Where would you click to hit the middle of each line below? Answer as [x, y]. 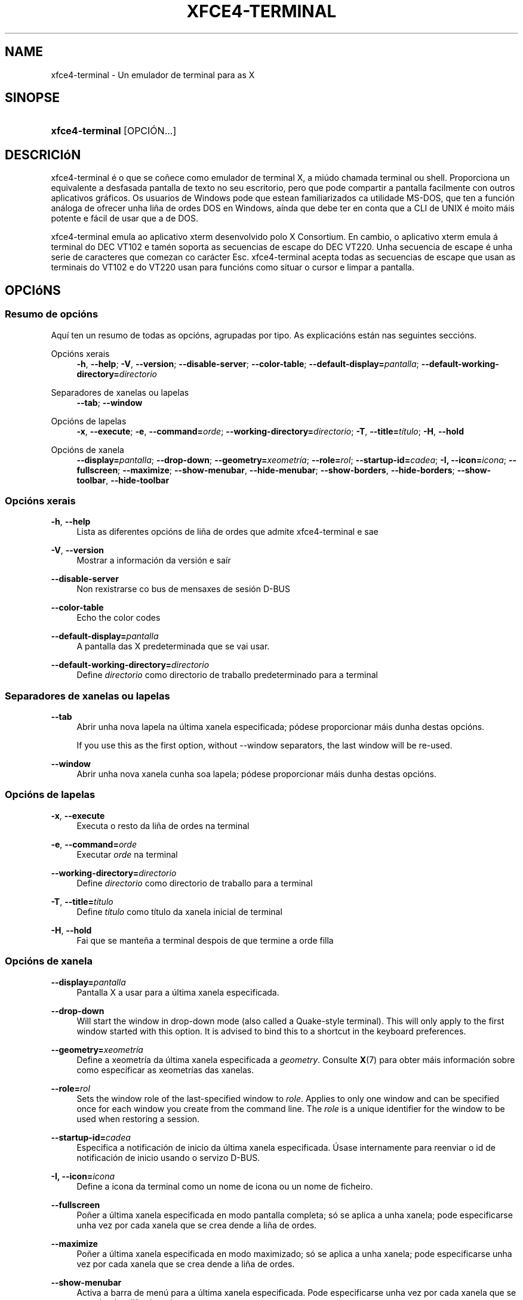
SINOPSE [32, 98]
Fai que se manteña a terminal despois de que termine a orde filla [205, 940]
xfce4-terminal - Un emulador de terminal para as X [153, 75]
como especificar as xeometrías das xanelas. [165, 1070]
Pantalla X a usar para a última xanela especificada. [178, 992]
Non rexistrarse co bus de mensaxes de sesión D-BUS [183, 589]
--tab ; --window [110, 402]
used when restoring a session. [138, 1119]
